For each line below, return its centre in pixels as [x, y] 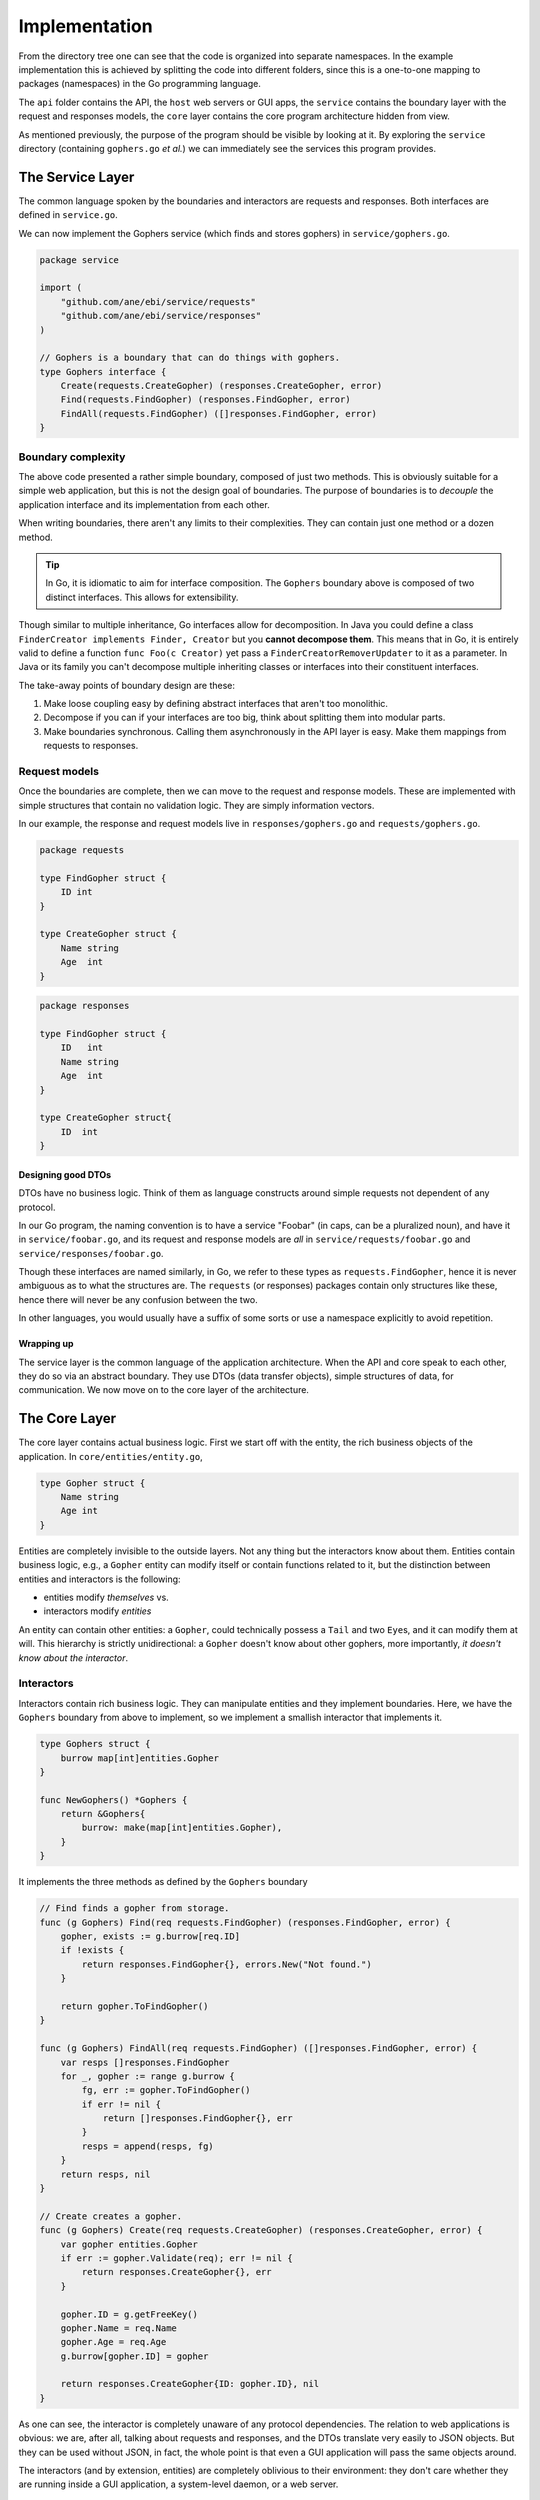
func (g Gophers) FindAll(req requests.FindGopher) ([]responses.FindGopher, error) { [258, 2048]
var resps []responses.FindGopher [145, 2062]
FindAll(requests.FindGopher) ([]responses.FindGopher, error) [219, 413]
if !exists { [92, 1950]
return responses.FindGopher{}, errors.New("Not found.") [226, 1964]
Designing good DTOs [65, 1174]
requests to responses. [91, 746]
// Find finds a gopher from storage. [134, 1908]
